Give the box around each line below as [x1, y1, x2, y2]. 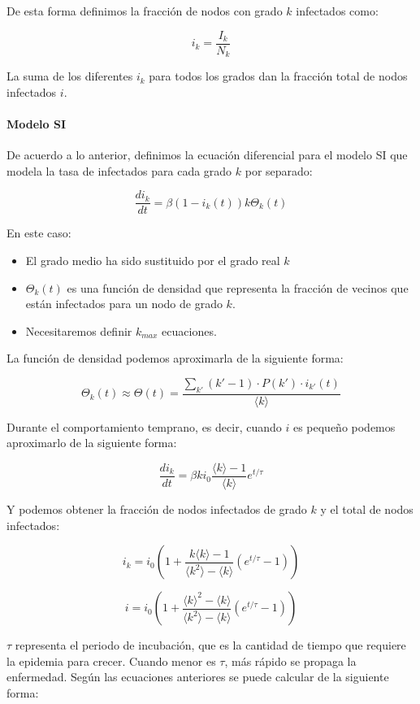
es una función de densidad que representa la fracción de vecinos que [67, 279, 409, 296]
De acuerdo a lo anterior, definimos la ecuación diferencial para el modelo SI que [6, 146, 408, 163]
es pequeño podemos [292, 418, 396, 435]
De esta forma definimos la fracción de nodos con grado [6, 2, 283, 19]
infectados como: [296, 2, 379, 19]
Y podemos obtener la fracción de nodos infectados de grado [6, 500, 307, 517]
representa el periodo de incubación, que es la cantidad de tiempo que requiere [15, 637, 406, 654]
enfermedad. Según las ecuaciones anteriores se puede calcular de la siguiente [6, 668, 389, 685]
